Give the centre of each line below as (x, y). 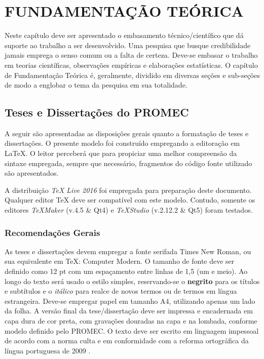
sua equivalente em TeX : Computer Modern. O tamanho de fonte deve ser (120, 261)
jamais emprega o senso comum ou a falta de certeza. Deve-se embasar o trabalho (131, 55)
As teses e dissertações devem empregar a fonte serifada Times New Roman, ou (128, 251)
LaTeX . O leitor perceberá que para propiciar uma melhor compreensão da (121, 153)
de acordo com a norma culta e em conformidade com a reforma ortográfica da (127, 341)
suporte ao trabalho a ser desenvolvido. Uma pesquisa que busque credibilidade (128, 45)
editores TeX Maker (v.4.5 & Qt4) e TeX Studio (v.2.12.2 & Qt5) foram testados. (129, 210)
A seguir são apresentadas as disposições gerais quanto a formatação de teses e (127, 133)
